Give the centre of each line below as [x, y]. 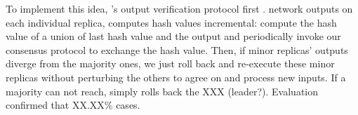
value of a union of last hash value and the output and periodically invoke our [173, 36]
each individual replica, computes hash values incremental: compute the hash [171, 22]
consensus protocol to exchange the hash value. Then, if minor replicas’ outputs [177, 49]
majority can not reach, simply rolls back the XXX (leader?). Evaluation [162, 91]
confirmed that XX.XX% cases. [73, 105]
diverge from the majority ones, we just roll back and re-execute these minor [170, 63]
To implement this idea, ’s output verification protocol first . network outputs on [179, 8]
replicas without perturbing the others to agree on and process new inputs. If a [176, 77]
